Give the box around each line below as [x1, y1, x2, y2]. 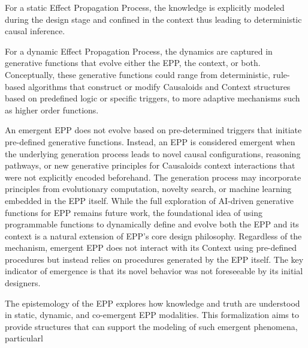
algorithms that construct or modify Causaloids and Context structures [28, 80, 291, 92]
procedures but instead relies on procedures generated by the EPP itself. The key [5, 253, 304, 265]
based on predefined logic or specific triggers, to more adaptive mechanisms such [5, 92, 300, 104]
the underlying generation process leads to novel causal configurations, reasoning [5, 147, 301, 160]
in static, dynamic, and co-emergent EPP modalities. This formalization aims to [5, 308, 299, 321]
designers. [5, 277, 41, 289]
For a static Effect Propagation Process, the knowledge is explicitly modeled [5, 1, 285, 13]
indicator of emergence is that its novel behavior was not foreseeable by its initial [5, 265, 303, 277]
